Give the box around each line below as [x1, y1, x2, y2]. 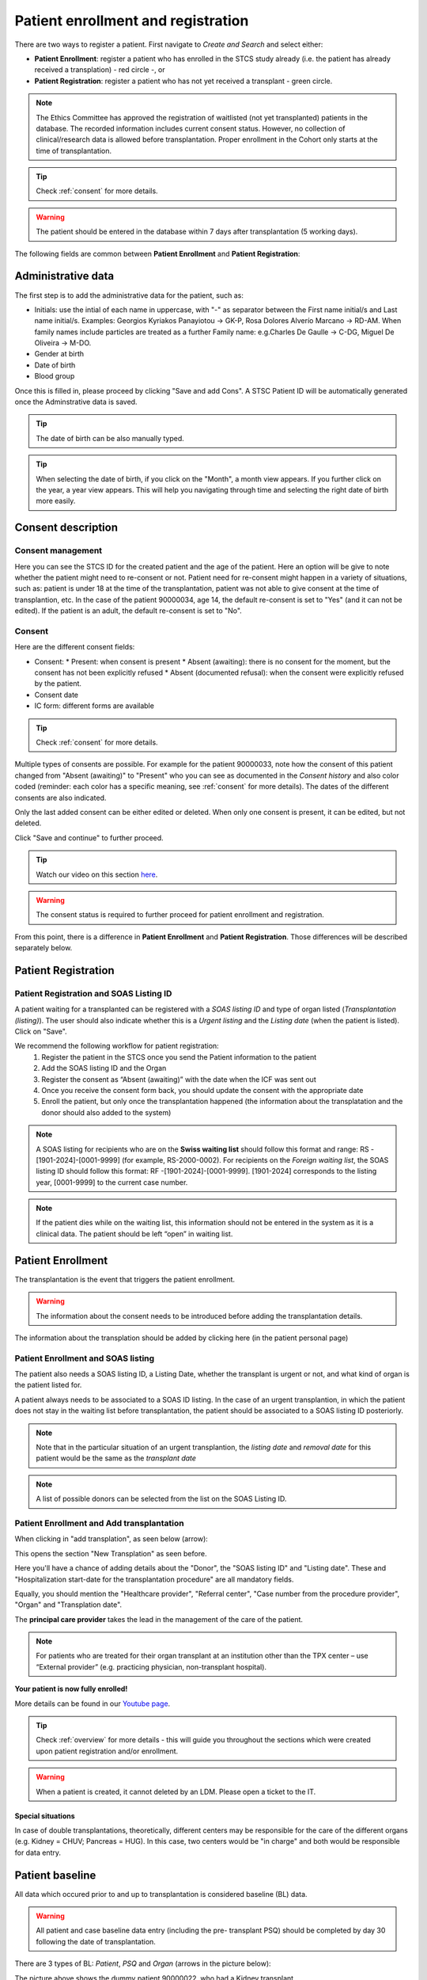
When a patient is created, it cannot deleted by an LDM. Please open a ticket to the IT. [36, 1787, 316, 1796]
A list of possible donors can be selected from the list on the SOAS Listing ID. [36, 1494, 287, 1504]
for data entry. [14, 1848, 62, 1857]
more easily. [36, 496, 76, 506]
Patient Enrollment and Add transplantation [14, 1517, 185, 1529]
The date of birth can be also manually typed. [36, 433, 185, 443]
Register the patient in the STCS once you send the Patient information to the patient [41, 1052, 317, 1061]
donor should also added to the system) [41, 1107, 172, 1117]
